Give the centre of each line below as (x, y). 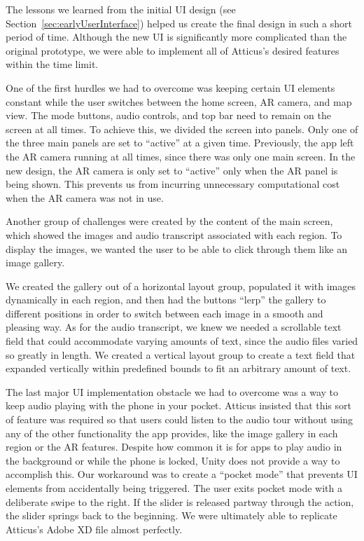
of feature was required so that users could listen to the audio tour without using (180, 419)
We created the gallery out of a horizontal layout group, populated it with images (181, 286)
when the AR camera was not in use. (85, 197)
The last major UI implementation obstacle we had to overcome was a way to (172, 391)
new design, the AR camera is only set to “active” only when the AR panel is (172, 170)
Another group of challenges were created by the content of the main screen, (169, 221)
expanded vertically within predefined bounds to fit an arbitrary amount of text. (178, 368)
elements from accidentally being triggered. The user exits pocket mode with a (174, 488)
